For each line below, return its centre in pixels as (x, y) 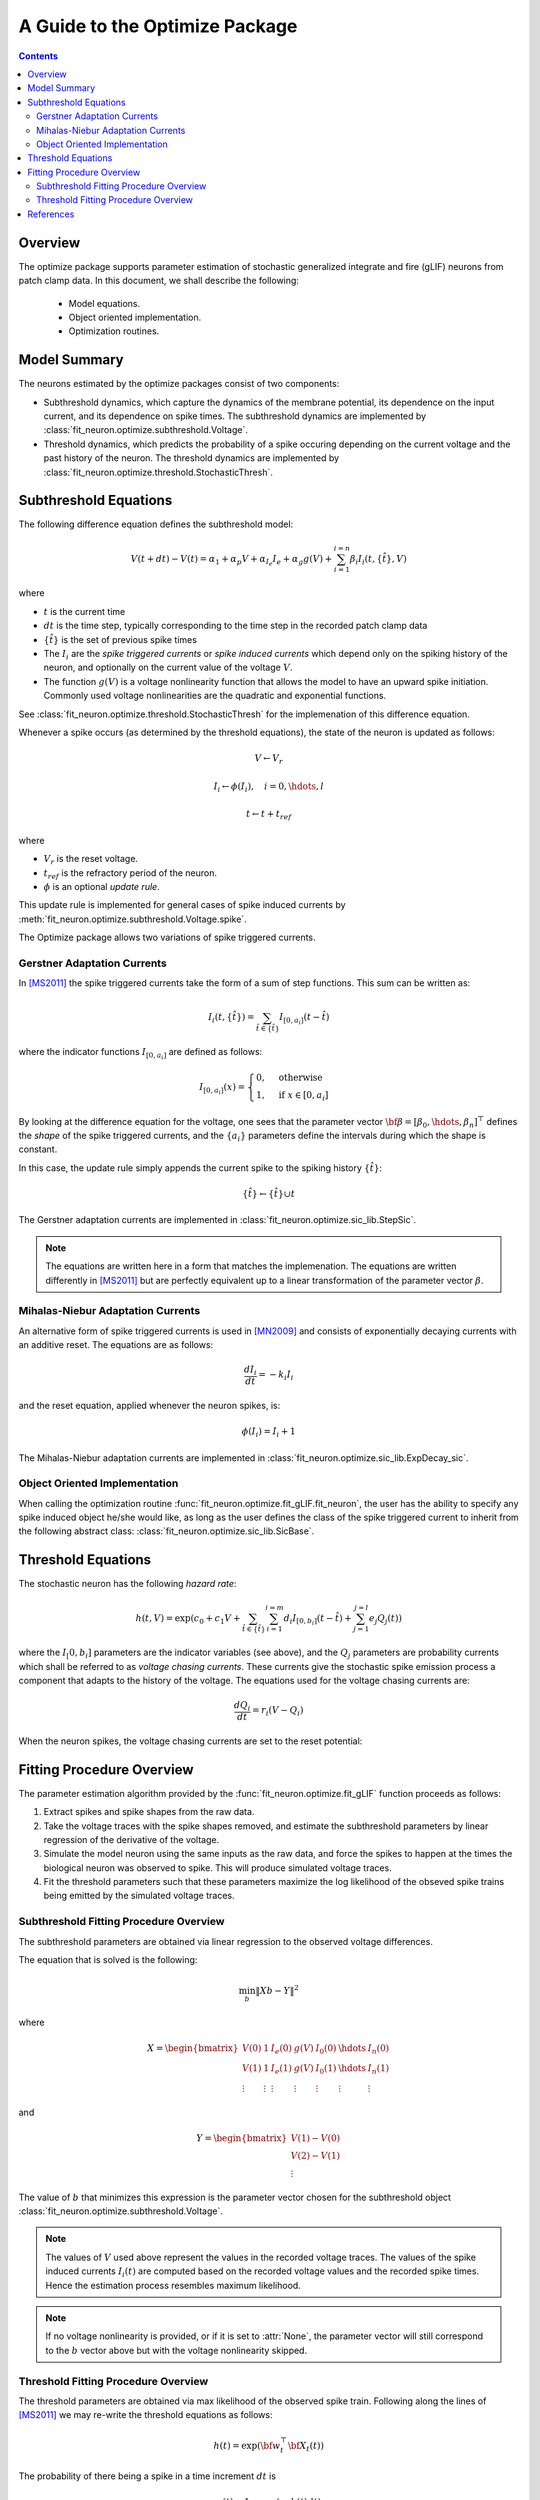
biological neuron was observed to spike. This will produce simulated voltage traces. (217, 1867)
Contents (38, 56)
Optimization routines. (114, 331)
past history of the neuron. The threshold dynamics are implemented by (191, 458)
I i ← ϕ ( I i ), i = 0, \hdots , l (269, 787)
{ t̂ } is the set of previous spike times (120, 639)
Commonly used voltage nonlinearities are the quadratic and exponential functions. (215, 696)
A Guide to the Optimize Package (158, 26)
